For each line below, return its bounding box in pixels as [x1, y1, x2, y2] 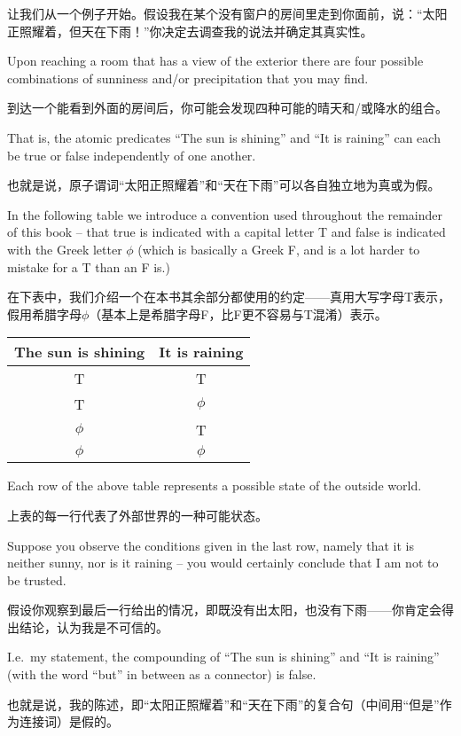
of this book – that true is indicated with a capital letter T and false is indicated [7, 223, 446, 241]
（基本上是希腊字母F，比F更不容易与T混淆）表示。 [89, 304, 387, 323]
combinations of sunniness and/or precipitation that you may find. [7, 68, 369, 87]
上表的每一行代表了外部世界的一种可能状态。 [7, 505, 268, 524]
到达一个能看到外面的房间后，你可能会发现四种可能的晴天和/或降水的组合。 [7, 98, 448, 117]
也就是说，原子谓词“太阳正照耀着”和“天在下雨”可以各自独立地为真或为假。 [7, 176, 441, 194]
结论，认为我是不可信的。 [19, 617, 168, 636]
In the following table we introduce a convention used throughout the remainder [7, 205, 443, 223]
